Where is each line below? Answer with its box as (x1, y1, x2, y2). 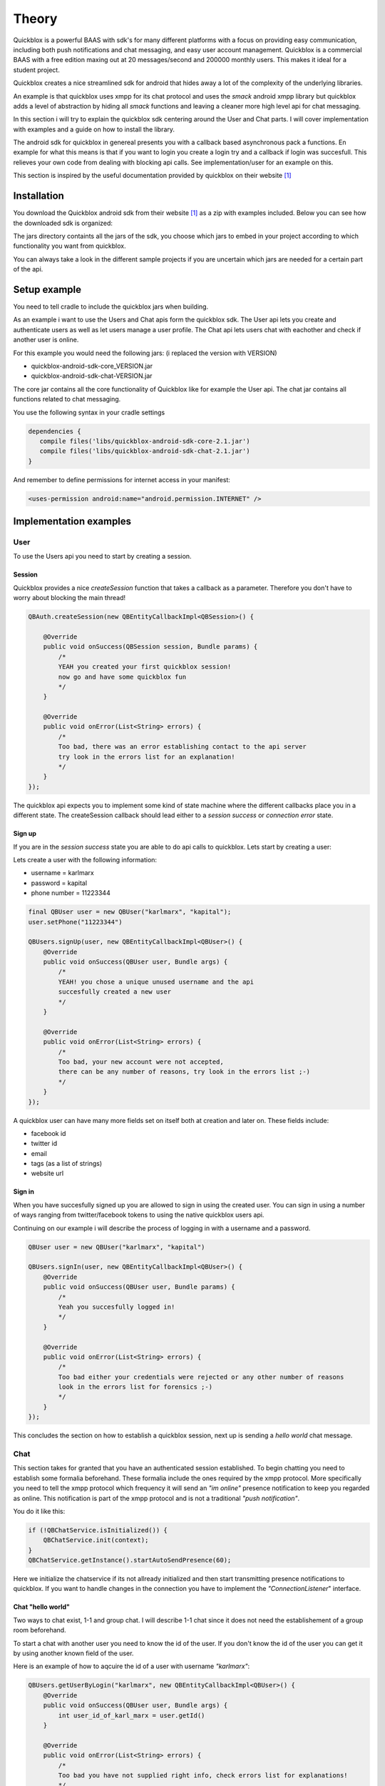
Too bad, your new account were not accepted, (58, 1057, 224, 1066)
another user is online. (13, 336, 79, 344)
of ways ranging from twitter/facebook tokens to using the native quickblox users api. (13, 1211, 265, 1219)
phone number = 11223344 (31, 889, 111, 897)
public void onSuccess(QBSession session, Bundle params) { (43, 643, 258, 651)
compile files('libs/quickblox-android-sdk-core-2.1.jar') (39, 436, 250, 445)
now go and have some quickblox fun (58, 672, 187, 681)
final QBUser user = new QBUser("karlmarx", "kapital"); (28, 908, 232, 916)
